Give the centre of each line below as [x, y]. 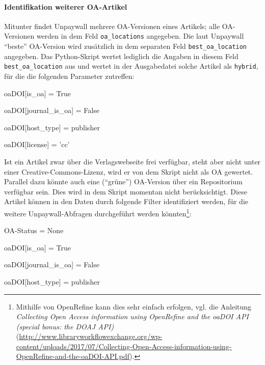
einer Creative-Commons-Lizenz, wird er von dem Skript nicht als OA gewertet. [129, 171]
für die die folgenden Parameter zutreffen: [69, 76]
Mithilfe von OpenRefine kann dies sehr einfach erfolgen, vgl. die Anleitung [134, 306]
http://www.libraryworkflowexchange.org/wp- [91, 336]
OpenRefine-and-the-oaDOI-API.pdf [73, 356]
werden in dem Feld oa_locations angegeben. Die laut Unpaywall [140, 36]
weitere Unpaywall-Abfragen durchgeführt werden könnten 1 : [98, 212]
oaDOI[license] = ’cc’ [37, 144]
